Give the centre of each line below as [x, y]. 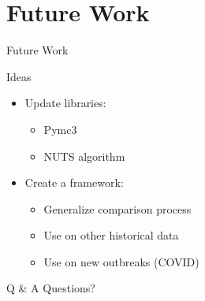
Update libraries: [65, 103]
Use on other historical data [111, 235]
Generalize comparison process [117, 208]
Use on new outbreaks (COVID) [121, 261]
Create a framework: [74, 182]
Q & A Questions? [51, 288]
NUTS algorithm [84, 156]
